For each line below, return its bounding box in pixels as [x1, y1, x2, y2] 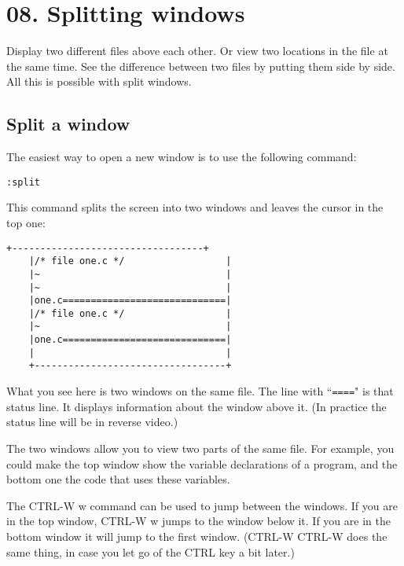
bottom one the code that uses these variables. [6, 471, 230, 487]
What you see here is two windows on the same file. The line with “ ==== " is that [6, 383, 394, 399]
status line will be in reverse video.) [6, 413, 178, 430]
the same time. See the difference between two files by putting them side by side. [6, 57, 395, 74]
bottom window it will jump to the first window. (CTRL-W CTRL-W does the [6, 527, 387, 544]
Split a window [6, 112, 130, 136]
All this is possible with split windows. [6, 73, 192, 90]
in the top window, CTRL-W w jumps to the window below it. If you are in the [6, 513, 391, 529]
